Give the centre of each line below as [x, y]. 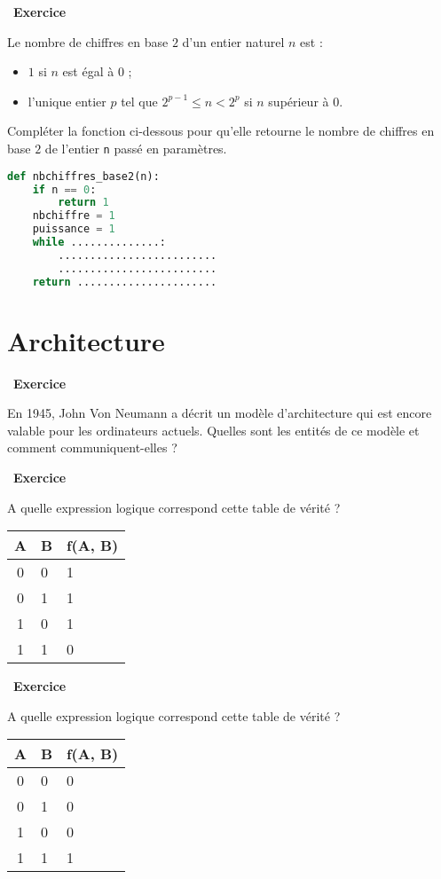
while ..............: [99, 242]
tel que [139, 101]
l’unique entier [67, 101]
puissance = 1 [74, 229]
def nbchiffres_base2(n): [83, 176]
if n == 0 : [64, 189]
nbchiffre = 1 [74, 216]
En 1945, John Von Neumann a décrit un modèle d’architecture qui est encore [220, 413]
